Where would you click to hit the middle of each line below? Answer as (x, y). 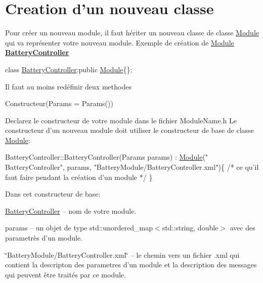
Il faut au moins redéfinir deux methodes (68, 86)
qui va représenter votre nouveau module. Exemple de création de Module (120, 42)
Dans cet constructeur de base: (53, 194)
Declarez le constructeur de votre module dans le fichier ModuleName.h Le (121, 120)
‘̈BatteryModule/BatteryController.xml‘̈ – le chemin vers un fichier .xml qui (122, 254)
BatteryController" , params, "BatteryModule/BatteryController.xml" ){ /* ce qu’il (132, 167)
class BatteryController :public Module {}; (69, 69)
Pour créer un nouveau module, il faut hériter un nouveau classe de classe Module (132, 33)
